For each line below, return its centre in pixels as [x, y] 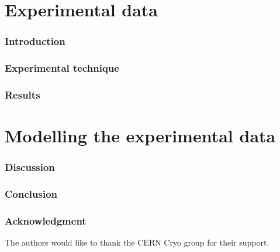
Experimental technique [62, 68]
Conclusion [31, 194]
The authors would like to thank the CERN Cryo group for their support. [137, 242]
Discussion [30, 167]
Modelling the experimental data [140, 136]
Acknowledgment [46, 220]
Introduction [35, 41]
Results [23, 94]
